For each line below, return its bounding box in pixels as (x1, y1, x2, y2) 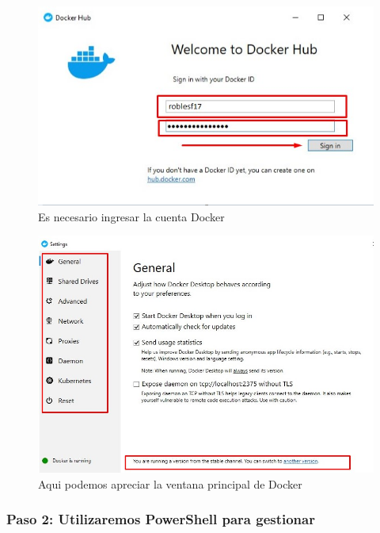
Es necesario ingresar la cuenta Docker (38, 208, 225, 224)
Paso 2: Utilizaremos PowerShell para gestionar (6, 509, 315, 529)
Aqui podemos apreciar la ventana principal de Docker (38, 475, 302, 492)
